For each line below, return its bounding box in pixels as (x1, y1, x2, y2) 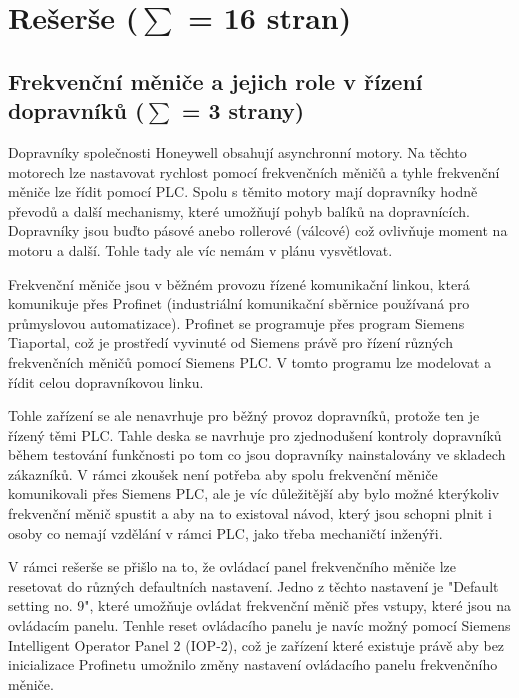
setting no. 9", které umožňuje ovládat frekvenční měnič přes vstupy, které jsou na (8, 595, 512, 616)
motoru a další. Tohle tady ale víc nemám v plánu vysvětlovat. (8, 239, 393, 260)
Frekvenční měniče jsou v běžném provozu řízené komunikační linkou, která (8, 273, 470, 294)
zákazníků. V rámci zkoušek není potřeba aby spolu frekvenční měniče (8, 463, 438, 484)
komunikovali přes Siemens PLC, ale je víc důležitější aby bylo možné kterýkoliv (8, 483, 500, 504)
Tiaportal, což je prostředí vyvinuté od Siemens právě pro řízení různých (8, 332, 453, 353)
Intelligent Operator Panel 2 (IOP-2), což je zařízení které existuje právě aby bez (8, 634, 505, 655)
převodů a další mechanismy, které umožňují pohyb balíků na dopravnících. (8, 200, 470, 221)
